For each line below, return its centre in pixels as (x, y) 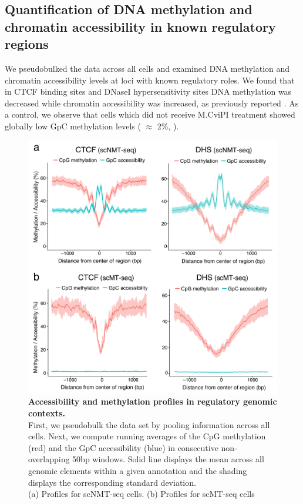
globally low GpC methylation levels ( (73, 126)
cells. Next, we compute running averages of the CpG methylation (147, 436)
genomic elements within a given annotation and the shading (138, 470)
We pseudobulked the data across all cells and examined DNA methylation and (147, 68)
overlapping (49, 459)
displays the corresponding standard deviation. (112, 482)
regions (27, 44)
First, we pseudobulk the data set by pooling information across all (149, 424)
